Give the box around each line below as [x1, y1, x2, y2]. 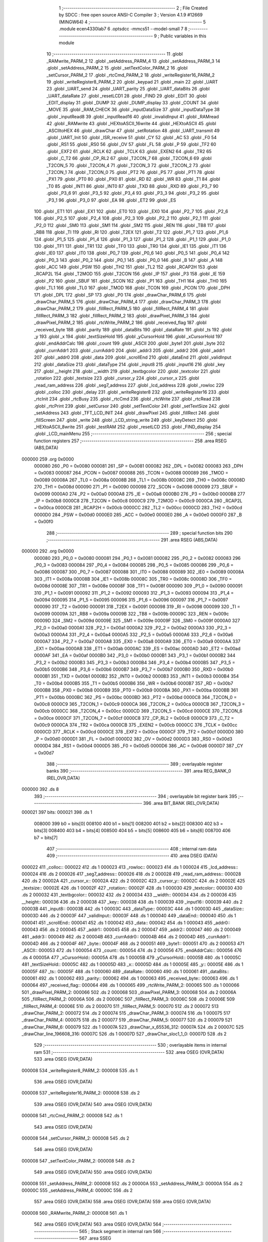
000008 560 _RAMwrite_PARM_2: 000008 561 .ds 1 [21, 1210, 128, 1216]
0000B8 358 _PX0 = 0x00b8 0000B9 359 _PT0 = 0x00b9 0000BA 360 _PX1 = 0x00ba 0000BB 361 [34, 687, 238, 693]
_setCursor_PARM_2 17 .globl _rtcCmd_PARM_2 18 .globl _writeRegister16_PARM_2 [46, 72, 215, 78]
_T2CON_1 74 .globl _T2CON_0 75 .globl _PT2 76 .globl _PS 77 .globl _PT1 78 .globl [46, 169, 215, 175]
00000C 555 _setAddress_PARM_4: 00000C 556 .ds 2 [21, 1187, 133, 1193]
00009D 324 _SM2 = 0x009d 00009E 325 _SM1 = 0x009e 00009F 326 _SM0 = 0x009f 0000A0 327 [34, 618, 240, 623]
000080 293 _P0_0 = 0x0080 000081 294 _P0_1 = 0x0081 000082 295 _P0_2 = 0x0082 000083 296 [34, 555, 241, 561]
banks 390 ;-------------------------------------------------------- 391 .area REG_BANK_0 [46, 768, 231, 774]
